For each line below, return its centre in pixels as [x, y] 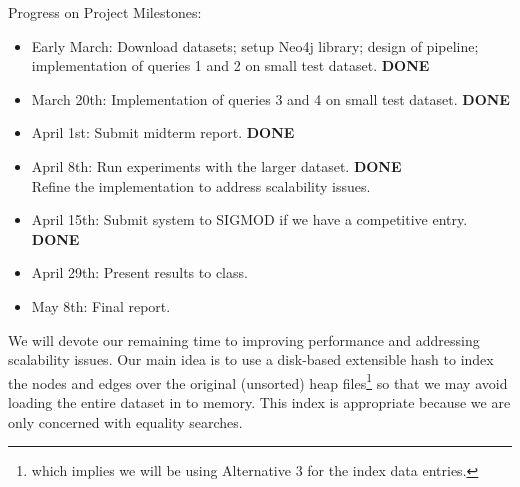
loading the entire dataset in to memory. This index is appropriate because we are [259, 401]
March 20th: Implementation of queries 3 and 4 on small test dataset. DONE [270, 98]
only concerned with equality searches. [125, 421]
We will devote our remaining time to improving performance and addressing [244, 339]
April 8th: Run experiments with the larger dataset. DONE [216, 165]
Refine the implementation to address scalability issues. [201, 185]
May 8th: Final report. [101, 305]
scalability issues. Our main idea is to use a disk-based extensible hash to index [251, 359]
